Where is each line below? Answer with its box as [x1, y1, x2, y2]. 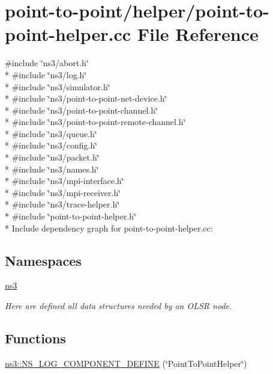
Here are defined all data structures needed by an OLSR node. [5, 299, 232, 312]
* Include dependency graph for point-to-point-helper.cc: [5, 221, 213, 234]
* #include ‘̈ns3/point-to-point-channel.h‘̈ [5, 103, 158, 116]
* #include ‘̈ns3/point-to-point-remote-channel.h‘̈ [5, 115, 186, 128]
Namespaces [5, 251, 82, 269]
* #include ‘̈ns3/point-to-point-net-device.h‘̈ [5, 92, 167, 105]
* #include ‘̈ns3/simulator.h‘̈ [5, 80, 110, 93]
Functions [5, 329, 66, 347]
